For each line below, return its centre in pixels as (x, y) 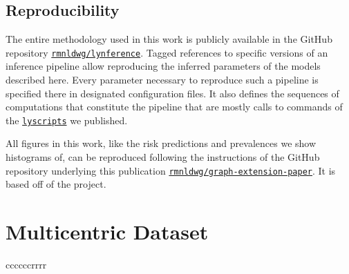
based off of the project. (56, 184)
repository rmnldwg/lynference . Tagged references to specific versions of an (167, 52)
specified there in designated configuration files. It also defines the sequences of (172, 93)
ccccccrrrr (26, 265)
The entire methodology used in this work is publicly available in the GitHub (169, 39)
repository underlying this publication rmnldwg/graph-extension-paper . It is (171, 170)
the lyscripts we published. (67, 120)
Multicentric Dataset (107, 232)
